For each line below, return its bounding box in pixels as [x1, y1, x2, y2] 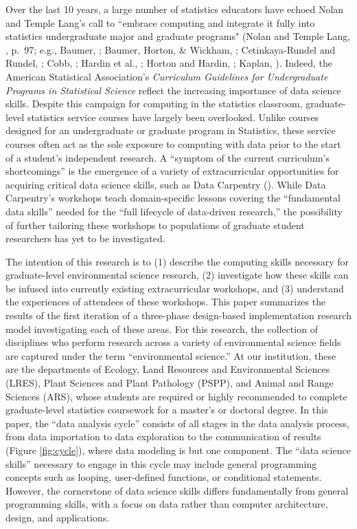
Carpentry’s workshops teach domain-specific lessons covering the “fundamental [5, 191, 341, 205]
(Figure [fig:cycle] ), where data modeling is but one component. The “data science [5, 443, 351, 457]
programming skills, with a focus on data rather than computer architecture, [5, 497, 328, 511]
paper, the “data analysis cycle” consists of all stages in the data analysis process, [5, 415, 349, 430]
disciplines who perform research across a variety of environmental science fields [5, 335, 341, 349]
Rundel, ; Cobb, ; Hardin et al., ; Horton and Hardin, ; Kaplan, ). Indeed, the [5, 56, 333, 70]
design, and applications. [5, 510, 110, 524]
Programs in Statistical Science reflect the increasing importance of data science [5, 83, 341, 97]
